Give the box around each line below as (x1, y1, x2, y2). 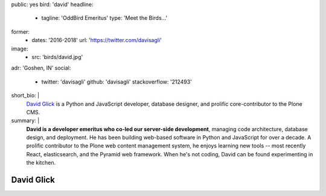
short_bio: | (11, 92, 39, 99)
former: (11, 28, 30, 35)
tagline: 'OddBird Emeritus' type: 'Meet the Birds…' (41, 14, 168, 22)
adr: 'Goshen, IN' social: (11, 64, 71, 72)
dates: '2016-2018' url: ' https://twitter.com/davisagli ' (31, 37, 162, 44)
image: (11, 45, 28, 52)
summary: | (11, 117, 40, 124)
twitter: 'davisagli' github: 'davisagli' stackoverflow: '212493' (41, 78, 193, 85)
